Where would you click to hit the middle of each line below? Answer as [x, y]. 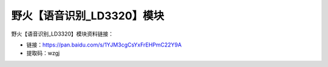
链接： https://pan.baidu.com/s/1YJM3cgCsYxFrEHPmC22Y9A [104, 45]
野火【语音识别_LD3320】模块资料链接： [63, 34]
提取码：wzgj [43, 53]
